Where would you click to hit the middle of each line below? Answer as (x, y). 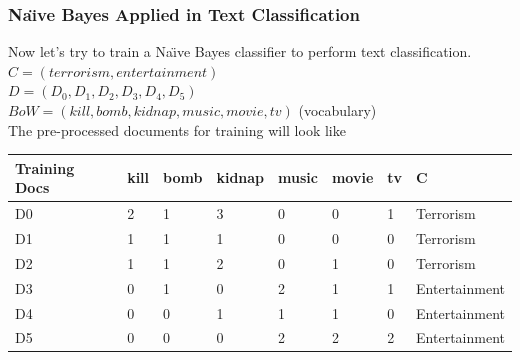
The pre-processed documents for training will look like (177, 129)
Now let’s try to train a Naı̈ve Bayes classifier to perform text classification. (240, 51)
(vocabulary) (337, 110)
